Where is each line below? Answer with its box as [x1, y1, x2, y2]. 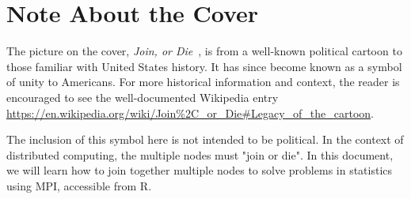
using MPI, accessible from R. [6, 177, 152, 193]
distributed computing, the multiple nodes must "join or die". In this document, [6, 146, 394, 163]
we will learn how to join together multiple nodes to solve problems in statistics [6, 162, 393, 178]
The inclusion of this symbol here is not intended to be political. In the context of [6, 131, 404, 148]
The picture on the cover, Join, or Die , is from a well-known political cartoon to [6, 43, 402, 59]
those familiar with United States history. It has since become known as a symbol [6, 58, 402, 74]
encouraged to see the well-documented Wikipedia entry [6, 88, 279, 105]
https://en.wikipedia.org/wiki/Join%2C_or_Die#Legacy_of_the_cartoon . [6, 104, 375, 121]
